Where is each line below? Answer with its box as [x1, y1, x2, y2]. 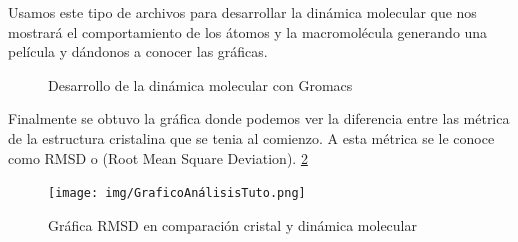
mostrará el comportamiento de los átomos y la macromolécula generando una [8, 21, 488, 42]
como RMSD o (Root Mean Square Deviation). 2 [8, 147, 308, 168]
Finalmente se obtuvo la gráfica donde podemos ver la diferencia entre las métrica [8, 108, 510, 129]
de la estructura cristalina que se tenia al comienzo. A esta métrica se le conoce [8, 127, 495, 148]
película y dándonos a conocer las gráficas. [8, 41, 268, 62]
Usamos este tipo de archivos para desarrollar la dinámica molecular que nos [8, 2, 477, 22]
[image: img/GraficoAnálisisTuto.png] [48, 186, 306, 201]
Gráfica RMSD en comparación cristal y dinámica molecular [48, 214, 417, 235]
